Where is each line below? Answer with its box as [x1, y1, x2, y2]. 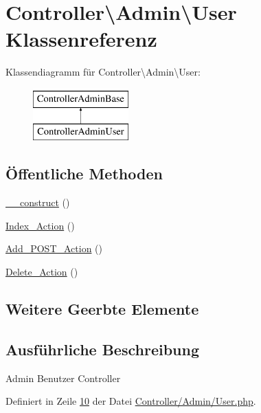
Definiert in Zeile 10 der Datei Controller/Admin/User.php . [5, 394, 256, 408]
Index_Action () [5, 218, 75, 232]
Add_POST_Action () [5, 241, 103, 256]
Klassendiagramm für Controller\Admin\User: [5, 65, 201, 79]
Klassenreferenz [5, 25, 157, 53]
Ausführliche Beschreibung [5, 338, 199, 359]
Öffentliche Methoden [5, 163, 163, 184]
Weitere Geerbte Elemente [5, 298, 199, 320]
